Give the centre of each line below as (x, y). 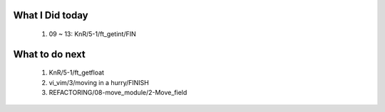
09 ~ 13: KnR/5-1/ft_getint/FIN (93, 34)
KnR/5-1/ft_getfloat (77, 73)
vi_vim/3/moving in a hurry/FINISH (99, 82)
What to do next (49, 54)
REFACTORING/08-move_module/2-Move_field (118, 93)
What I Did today (51, 15)
